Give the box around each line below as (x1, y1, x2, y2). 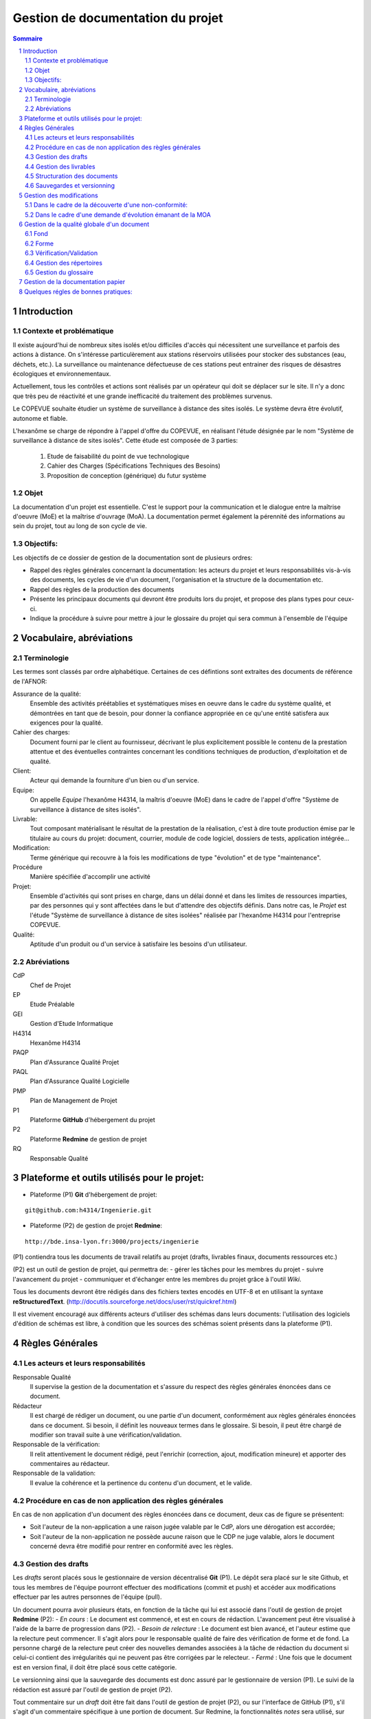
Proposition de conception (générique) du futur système (47, 471, 207, 479)
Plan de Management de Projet (30, 1097, 117, 1105)
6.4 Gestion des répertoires (25, 259, 103, 267)
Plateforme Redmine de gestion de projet (30, 1135, 147, 1143)
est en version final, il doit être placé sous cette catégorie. (12, 1663, 177, 1671)
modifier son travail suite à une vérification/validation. (30, 1430, 182, 1438)
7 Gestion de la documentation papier (19, 278, 126, 286)
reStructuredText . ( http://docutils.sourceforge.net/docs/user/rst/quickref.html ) (12, 1297, 237, 1306)
